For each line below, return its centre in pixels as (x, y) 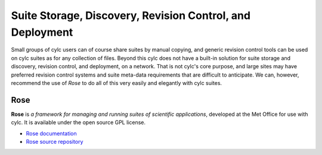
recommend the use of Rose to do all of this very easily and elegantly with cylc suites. (117, 83)
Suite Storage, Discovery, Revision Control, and (131, 15)
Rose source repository (55, 141)
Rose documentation (51, 133)
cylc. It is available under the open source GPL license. (78, 122)
